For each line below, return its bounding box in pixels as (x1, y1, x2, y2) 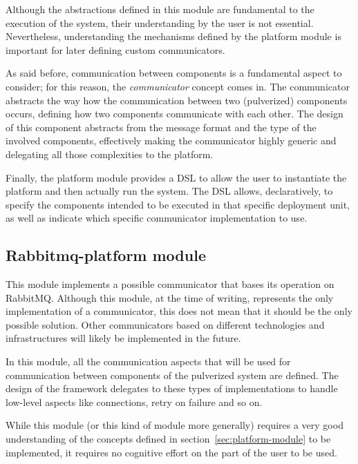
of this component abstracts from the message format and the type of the (6, 119, 317, 134)
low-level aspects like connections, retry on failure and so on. (6, 394, 263, 409)
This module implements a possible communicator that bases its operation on (6, 277, 335, 291)
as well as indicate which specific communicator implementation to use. (6, 211, 308, 225)
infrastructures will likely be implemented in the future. (6, 331, 241, 345)
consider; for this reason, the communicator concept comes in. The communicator (6, 79, 350, 93)
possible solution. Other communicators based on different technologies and (6, 317, 325, 331)
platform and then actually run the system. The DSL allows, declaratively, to (6, 184, 333, 198)
